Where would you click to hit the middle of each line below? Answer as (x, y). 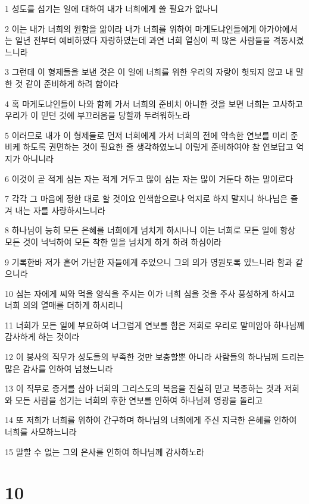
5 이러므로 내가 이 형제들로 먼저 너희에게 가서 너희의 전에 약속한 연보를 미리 (146, 135)
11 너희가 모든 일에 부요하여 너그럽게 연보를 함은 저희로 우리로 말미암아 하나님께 (155, 325)
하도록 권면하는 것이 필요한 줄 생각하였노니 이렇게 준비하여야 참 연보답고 (158, 147)
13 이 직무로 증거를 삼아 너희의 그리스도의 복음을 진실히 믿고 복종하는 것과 (143, 388)
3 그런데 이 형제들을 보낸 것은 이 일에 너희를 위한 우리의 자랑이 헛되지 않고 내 (149, 72)
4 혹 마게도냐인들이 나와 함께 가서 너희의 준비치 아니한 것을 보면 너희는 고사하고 (154, 103)
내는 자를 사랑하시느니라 (60, 210)
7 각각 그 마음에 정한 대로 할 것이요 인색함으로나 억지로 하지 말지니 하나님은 (146, 198)
